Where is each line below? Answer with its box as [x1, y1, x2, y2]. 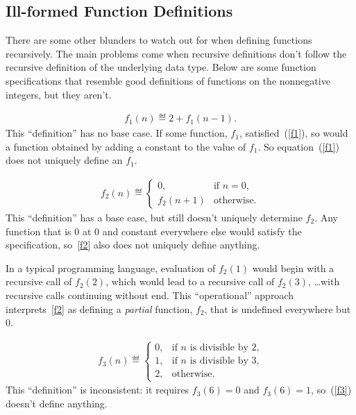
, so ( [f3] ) [311, 382, 352, 397]
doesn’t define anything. [6, 396, 108, 410]
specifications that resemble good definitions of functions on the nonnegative [6, 73, 330, 87]
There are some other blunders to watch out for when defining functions [6, 33, 312, 47]
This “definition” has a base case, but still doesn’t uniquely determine [6, 210, 303, 225]
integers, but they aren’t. [6, 87, 112, 101]
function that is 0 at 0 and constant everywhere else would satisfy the [6, 223, 302, 238]
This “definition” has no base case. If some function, [6, 126, 228, 140]
